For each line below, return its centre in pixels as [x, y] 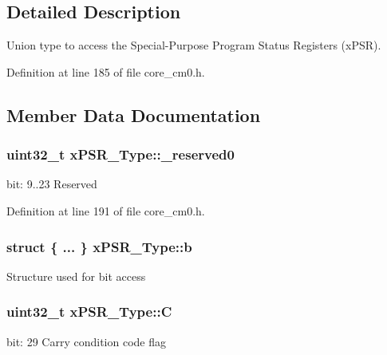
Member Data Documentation [134, 114]
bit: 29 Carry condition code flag [86, 341]
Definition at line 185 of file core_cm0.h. [106, 71]
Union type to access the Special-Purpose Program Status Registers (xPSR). [194, 45]
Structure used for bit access [76, 276]
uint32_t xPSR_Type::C [89, 312]
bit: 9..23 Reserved [52, 184]
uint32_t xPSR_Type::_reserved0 [120, 154]
